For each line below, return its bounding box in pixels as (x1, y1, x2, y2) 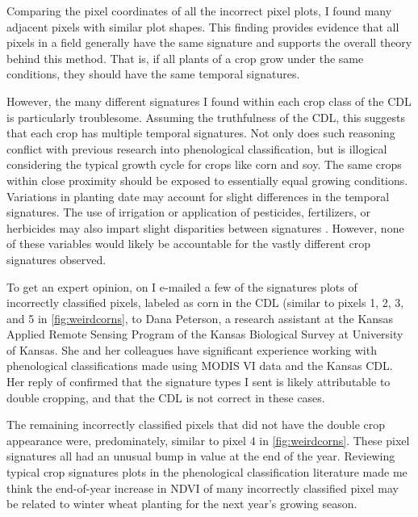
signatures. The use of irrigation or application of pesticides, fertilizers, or (6, 204, 371, 221)
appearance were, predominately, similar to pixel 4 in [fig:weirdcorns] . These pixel (6, 431, 410, 448)
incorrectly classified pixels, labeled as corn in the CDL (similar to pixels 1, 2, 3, (6, 294, 404, 311)
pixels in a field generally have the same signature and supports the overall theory (6, 34, 412, 51)
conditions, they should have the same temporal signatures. (6, 65, 300, 82)
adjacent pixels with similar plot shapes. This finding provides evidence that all (6, 18, 399, 35)
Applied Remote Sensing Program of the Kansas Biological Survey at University (6, 326, 403, 343)
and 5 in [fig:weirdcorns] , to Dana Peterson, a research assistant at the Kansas (6, 309, 394, 326)
